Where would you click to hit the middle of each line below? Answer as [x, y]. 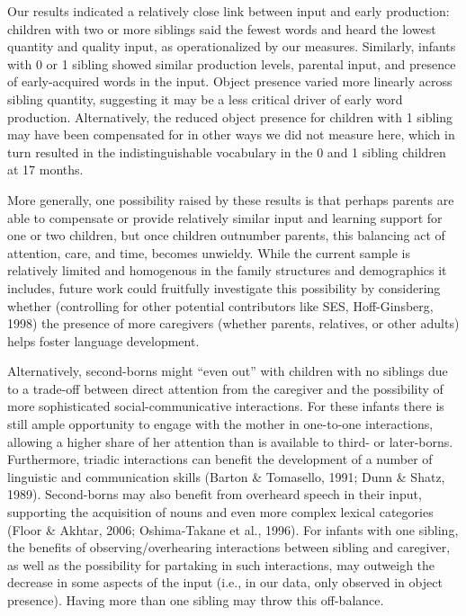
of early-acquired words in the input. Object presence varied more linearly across [230, 81]
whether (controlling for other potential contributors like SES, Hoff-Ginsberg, [220, 305]
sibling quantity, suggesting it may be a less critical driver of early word [205, 98]
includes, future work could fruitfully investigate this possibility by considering [224, 287]
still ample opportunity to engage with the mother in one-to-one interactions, [220, 424]
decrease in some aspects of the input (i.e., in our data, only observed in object [225, 582]
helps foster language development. [103, 340]
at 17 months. [45, 170]
